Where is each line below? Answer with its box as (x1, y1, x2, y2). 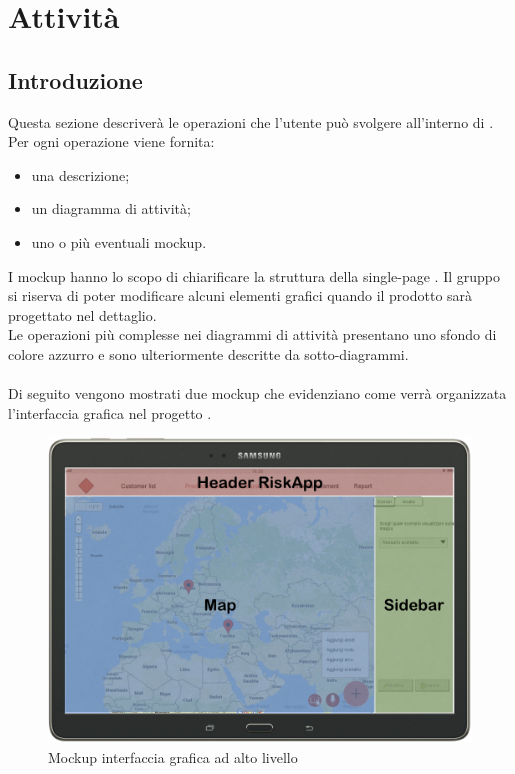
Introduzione (8, 64, 143, 95)
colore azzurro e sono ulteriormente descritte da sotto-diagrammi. (8, 343, 409, 364)
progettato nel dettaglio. (8, 304, 157, 325)
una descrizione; (31, 164, 130, 185)
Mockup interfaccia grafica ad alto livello (48, 746, 298, 767)
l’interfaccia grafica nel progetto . (8, 402, 212, 423)
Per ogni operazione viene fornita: (8, 131, 215, 152)
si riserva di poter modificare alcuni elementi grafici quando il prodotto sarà (8, 285, 473, 306)
